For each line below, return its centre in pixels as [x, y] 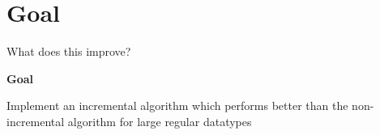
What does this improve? [69, 51]
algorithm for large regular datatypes [160, 121]
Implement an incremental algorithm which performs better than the [177, 105]
